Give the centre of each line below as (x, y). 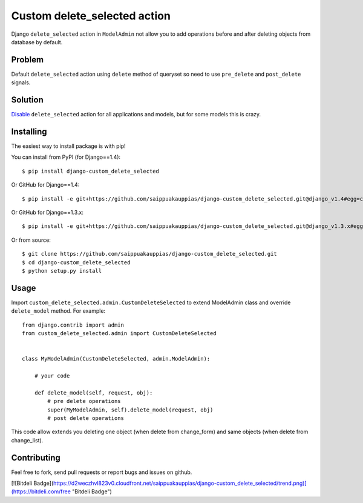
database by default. (37, 42)
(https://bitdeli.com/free (41, 491)
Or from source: (31, 240)
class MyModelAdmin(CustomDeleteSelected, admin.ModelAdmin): (116, 359)
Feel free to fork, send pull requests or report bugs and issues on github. (102, 472)
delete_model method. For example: (58, 311)
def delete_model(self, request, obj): (93, 393)
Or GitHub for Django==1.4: (45, 185)
